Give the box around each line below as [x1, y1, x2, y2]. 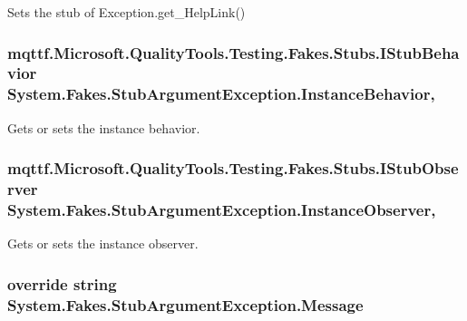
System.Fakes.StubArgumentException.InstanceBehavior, [7, 83, 435, 105]
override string [7, 272, 117, 295]
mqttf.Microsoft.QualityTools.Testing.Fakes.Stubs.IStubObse [7, 157, 459, 180]
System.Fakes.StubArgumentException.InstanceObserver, [7, 199, 436, 221]
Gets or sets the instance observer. [7, 234, 199, 253]
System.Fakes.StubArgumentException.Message [7, 293, 364, 316]
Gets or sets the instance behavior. [7, 118, 200, 137]
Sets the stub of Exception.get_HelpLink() [7, 3, 246, 21]
